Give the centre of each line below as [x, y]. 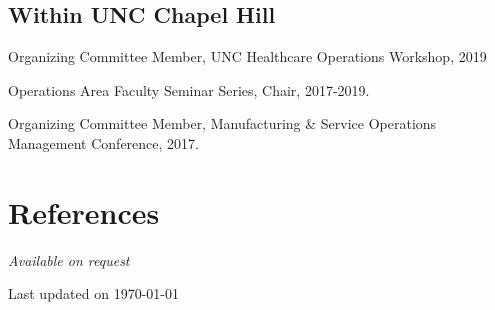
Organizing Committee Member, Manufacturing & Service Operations [222, 123]
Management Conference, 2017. [103, 142]
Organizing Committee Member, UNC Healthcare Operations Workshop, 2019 [247, 56]
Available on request [69, 259]
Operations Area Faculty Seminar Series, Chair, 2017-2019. [189, 89]
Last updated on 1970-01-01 [93, 293]
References [84, 211]
